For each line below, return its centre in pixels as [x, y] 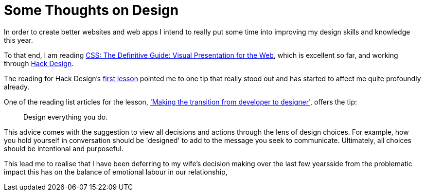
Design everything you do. [66, 117]
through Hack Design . [39, 63]
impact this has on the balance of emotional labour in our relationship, [116, 172]
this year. [18, 40]
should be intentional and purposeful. [64, 148]
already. [17, 87]
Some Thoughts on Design [91, 10]
